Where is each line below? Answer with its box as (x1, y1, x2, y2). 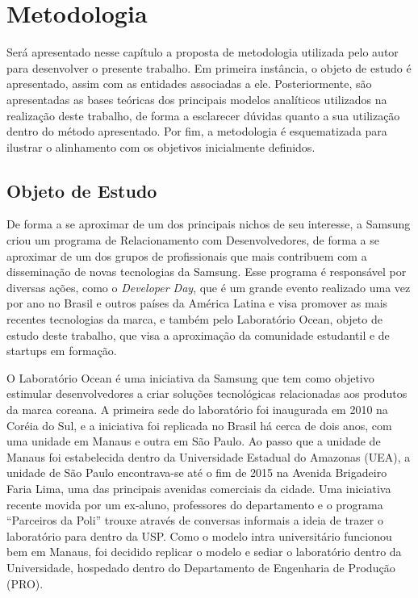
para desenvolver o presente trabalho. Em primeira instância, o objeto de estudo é (6, 59, 412, 76)
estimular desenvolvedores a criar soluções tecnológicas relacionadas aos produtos (6, 385, 408, 402)
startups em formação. (6, 342, 117, 359)
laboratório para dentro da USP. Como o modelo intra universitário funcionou (6, 527, 392, 544)
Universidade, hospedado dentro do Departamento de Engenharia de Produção (6, 558, 395, 575)
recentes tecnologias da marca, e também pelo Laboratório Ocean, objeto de (6, 311, 382, 328)
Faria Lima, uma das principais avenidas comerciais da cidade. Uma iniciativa (6, 479, 391, 496)
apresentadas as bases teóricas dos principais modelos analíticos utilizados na (6, 90, 387, 107)
